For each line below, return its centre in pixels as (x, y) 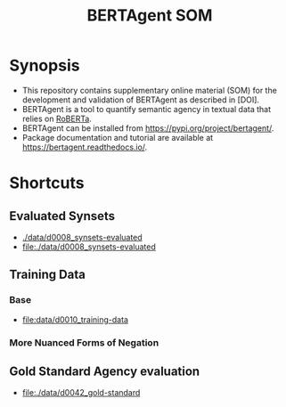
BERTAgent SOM (150, 16)
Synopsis (45, 65)
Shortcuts (47, 183)
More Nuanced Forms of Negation (84, 342)
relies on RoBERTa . (57, 118)
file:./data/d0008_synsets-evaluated (89, 247)
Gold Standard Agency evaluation (105, 371)
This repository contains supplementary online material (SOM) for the (150, 90)
